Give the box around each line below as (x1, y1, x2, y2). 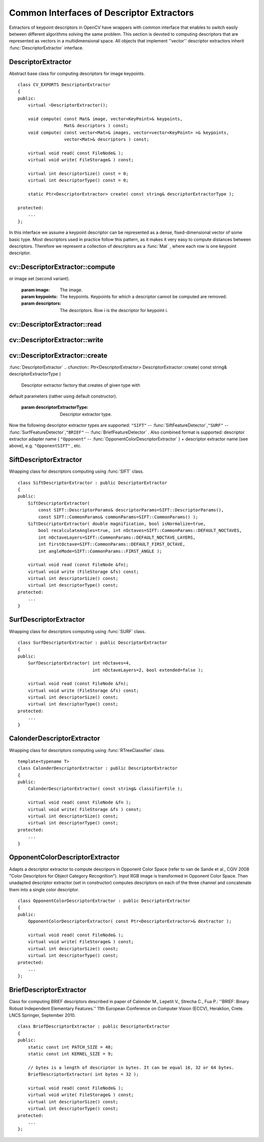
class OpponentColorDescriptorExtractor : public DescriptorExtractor (18, 898, 191, 904)
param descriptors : (21, 301, 62, 307)
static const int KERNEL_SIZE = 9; (27, 1051, 113, 1057)
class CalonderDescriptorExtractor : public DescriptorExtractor (18, 766, 178, 771)
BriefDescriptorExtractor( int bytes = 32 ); (27, 1072, 139, 1077)
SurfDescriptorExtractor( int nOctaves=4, (27, 660, 132, 666)
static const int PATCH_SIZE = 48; (27, 1044, 113, 1050)
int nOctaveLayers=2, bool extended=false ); (92, 667, 203, 673)
